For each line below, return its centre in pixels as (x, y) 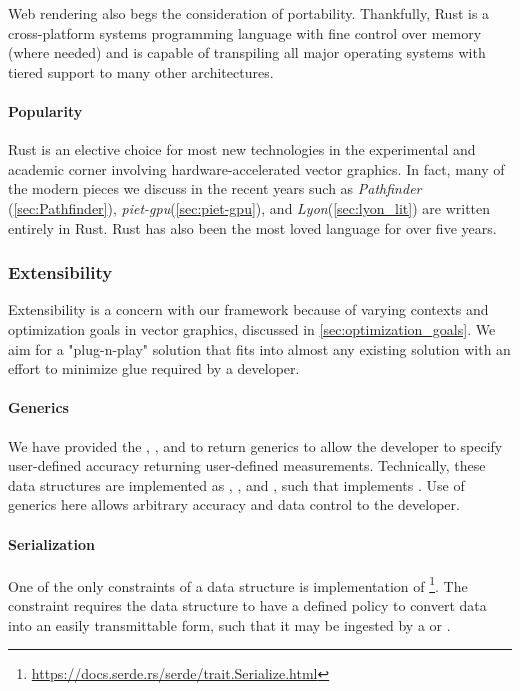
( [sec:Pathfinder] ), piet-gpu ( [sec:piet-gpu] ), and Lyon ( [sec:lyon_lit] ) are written (249, 207)
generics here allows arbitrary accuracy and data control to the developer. (234, 504)
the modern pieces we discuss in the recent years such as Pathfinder (215, 188)
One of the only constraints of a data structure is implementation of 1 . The (238, 584)
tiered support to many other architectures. (141, 71)
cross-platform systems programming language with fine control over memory (245, 32)
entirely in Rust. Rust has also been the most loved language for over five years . (252, 227)
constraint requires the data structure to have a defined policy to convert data (247, 604)
